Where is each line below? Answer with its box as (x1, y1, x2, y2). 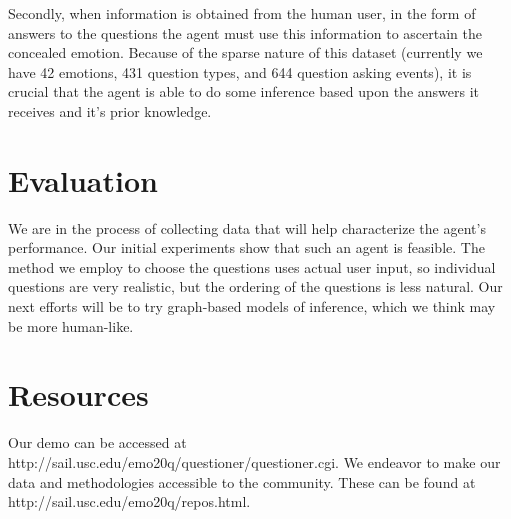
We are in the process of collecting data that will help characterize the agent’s (8, 217, 486, 238)
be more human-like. (8, 315, 134, 336)
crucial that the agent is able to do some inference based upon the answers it (8, 81, 480, 102)
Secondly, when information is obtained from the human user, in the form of (8, 3, 476, 23)
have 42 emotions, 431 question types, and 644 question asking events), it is (8, 61, 472, 82)
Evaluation (8, 159, 158, 200)
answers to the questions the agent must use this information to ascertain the (8, 22, 482, 43)
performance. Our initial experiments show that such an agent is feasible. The (8, 237, 485, 258)
